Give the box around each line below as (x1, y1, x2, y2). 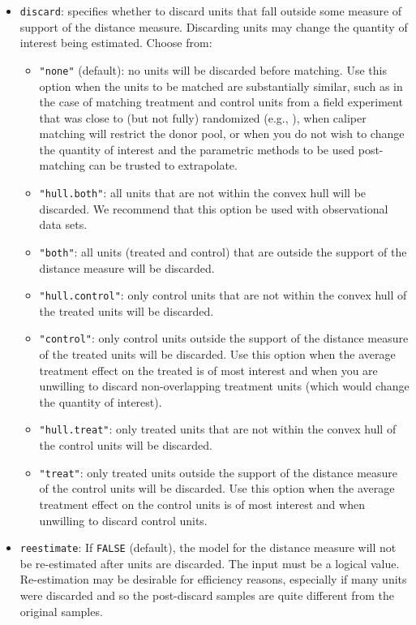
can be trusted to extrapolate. (88, 157, 238, 174)
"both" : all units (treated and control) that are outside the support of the (39, 243, 407, 260)
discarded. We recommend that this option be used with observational (39, 200, 388, 217)
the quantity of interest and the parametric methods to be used (39, 140, 355, 157)
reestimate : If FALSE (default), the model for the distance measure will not (19, 539, 397, 556)
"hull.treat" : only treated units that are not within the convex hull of (39, 420, 397, 437)
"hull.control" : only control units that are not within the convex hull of (39, 287, 407, 304)
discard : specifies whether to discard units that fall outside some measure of (19, 2, 402, 19)
